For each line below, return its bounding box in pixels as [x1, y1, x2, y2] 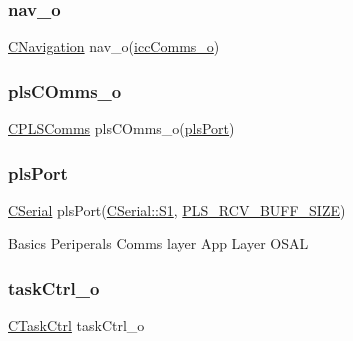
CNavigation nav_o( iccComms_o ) [8, 36, 220, 57]
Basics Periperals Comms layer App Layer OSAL [8, 233, 309, 254]
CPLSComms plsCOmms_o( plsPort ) [8, 118, 235, 139]
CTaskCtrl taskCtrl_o [8, 315, 145, 336]
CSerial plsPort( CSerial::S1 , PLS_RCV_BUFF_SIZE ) [8, 199, 346, 220]
